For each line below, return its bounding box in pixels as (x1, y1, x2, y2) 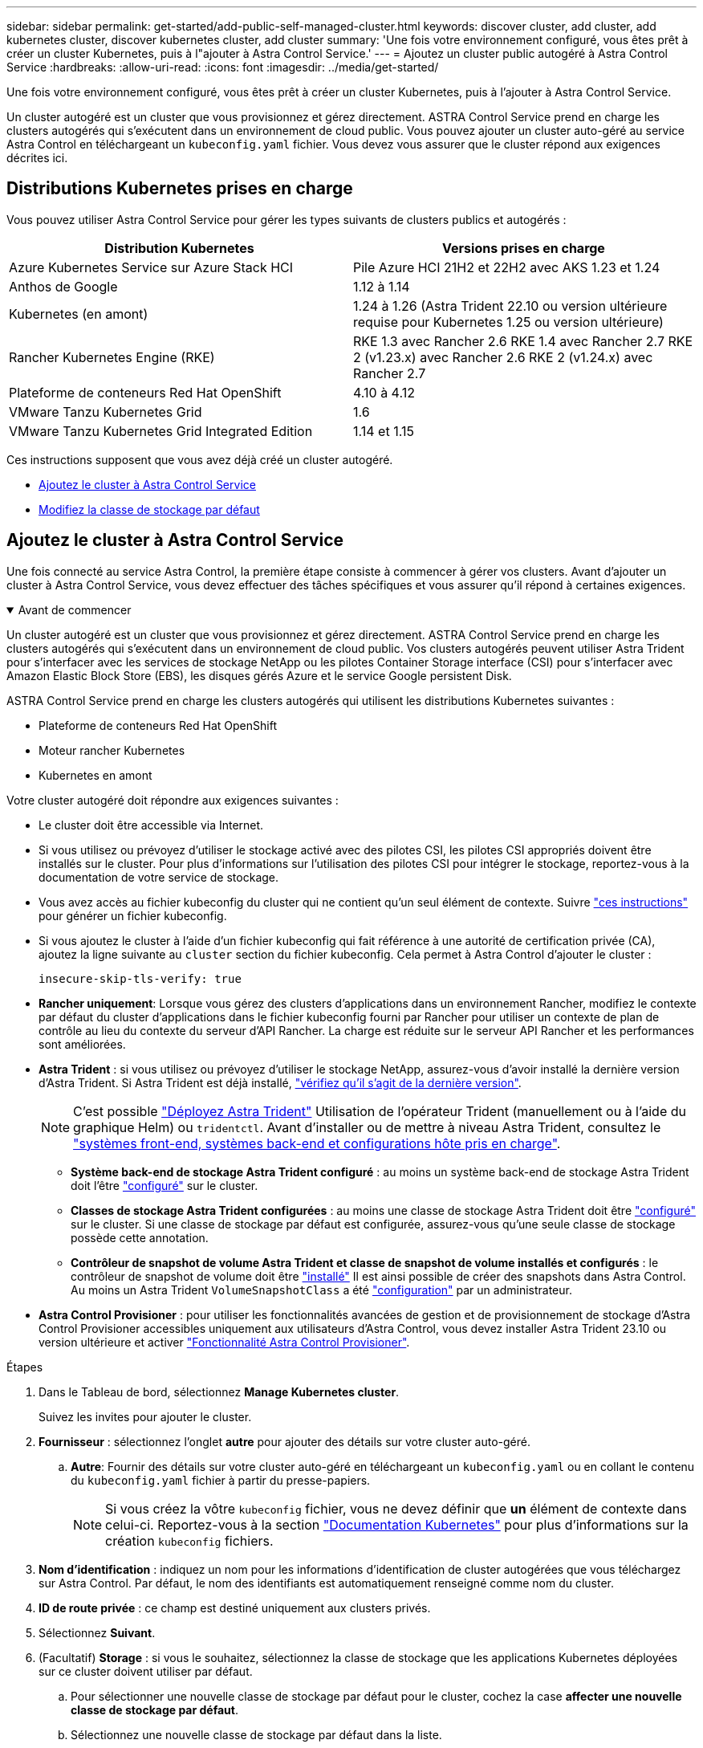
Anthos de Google (9, 278, 118, 295)
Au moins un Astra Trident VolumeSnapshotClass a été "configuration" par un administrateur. (71, 1282, 572, 1297)
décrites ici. (6, 151, 68, 165)
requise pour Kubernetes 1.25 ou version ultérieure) (353, 313, 664, 330)
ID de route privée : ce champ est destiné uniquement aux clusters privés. (39, 1600, 431, 1615)
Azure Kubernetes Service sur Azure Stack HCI (9, 259, 294, 275)
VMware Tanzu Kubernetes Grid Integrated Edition (9, 422, 313, 439)
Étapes (6, 1359, 43, 1374)
